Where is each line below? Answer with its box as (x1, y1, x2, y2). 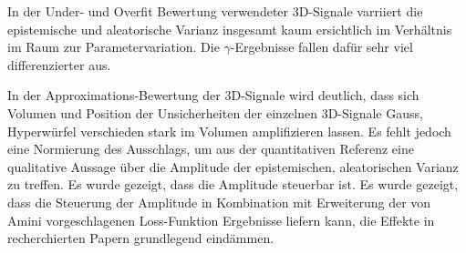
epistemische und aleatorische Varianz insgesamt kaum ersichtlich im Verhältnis (7, 19, 452, 38)
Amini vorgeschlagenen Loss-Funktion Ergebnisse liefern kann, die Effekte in (7, 210, 435, 229)
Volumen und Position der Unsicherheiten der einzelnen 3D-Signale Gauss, (7, 103, 423, 122)
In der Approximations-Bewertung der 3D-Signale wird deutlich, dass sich (7, 86, 419, 105)
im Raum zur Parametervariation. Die (7, 37, 220, 56)
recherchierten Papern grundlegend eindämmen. (7, 228, 274, 248)
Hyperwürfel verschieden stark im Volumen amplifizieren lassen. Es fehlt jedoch (7, 121, 451, 140)
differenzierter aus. (7, 55, 111, 74)
